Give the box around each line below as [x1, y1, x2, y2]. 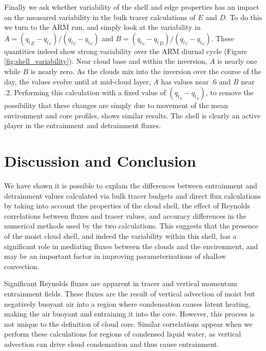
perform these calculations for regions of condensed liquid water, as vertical [4, 328, 241, 339]
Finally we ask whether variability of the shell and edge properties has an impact [4, 2, 259, 12]
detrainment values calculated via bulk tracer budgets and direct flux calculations [4, 190, 261, 201]
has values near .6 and [161, 76, 231, 86]
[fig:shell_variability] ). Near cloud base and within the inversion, [4, 56, 207, 66]
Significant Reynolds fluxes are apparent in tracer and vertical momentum [4, 278, 237, 289]
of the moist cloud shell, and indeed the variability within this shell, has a [4, 231, 237, 241]
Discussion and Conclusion [4, 150, 196, 171]
